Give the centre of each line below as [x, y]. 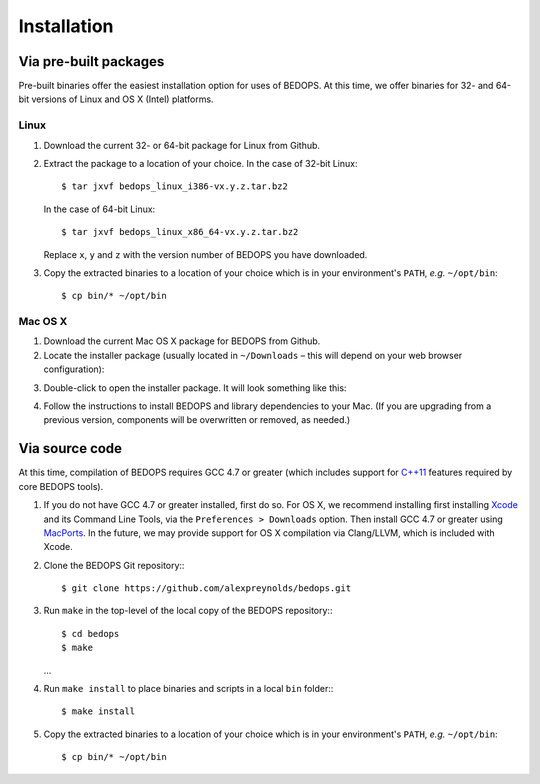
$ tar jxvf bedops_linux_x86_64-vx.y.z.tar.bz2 [180, 232]
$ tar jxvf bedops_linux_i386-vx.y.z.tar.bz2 [175, 186]
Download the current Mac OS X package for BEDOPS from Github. [182, 341]
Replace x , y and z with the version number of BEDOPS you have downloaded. [205, 254]
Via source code [70, 448]
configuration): [74, 369]
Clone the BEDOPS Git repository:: [114, 565]
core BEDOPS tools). [61, 486]
